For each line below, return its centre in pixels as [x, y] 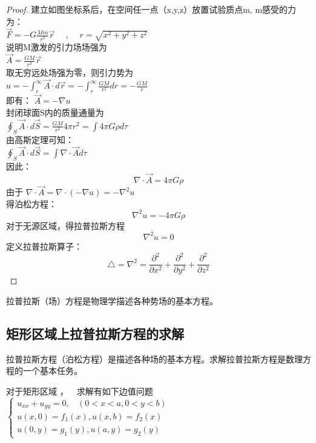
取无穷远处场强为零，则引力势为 [70, 72]
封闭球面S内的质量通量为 [55, 112]
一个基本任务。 [52, 371]
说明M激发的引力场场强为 [57, 46]
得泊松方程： [31, 203]
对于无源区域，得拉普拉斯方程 [65, 225]
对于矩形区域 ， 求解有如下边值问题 [80, 391]
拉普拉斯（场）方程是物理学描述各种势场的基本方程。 [112, 300]
